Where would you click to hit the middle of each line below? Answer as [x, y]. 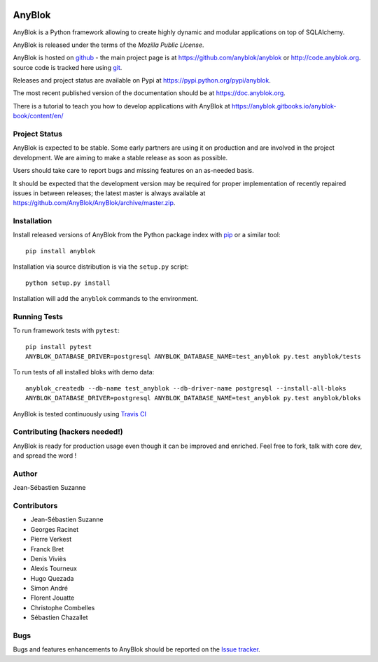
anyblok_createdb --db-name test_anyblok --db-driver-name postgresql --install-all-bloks [186, 388]
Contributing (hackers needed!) [68, 432]
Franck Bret [47, 549]
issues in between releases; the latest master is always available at [109, 193]
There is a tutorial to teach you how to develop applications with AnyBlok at [121, 106]
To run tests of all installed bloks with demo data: [84, 372]
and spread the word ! [45, 456]
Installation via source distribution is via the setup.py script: [101, 267]
